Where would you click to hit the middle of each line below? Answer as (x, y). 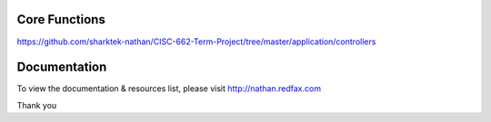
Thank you (37, 105)
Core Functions (61, 19)
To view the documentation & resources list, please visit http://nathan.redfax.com (169, 89)
